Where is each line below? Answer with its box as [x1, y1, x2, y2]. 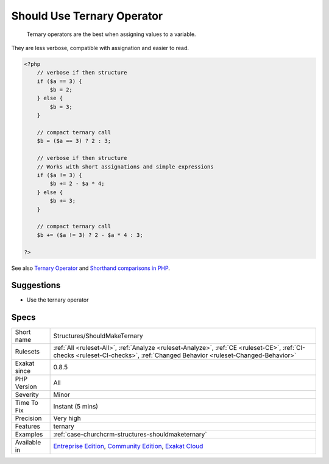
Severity [15, 391, 39, 399]
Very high [53, 414, 82, 422]
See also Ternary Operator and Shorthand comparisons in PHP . [11, 264, 171, 272]
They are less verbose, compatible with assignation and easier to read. [11, 44, 189, 51]
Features [15, 422, 41, 430]
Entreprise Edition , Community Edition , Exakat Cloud [53, 442, 203, 451]
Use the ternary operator [26, 296, 89, 303]
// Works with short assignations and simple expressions [37, 163, 214, 170]
